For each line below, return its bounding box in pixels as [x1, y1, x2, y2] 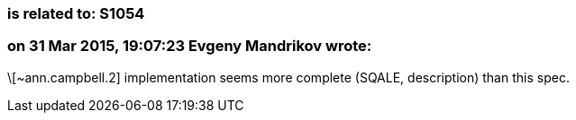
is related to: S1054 [7, 4, 145, 22]
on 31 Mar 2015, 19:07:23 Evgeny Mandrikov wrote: [7, 37, 372, 56]
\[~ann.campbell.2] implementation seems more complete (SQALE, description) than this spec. [7, 69, 570, 85]
